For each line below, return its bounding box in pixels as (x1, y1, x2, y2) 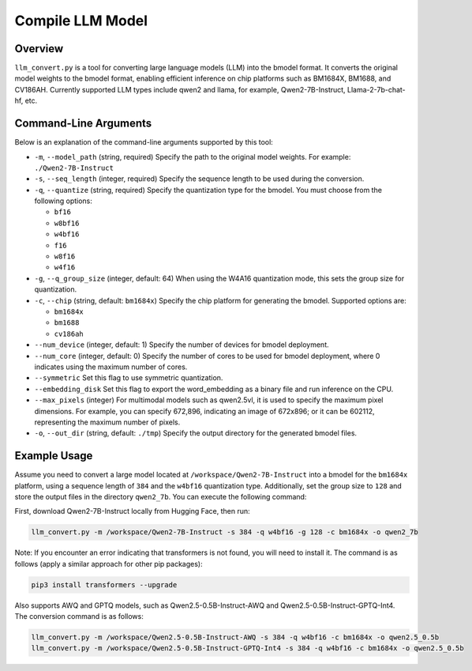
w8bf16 (54, 218, 80, 228)
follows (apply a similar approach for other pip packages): (14, 559, 203, 568)
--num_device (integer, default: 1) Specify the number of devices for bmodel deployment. (34, 340, 329, 349)
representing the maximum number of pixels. (34, 417, 181, 427)
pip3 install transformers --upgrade (31, 580, 178, 589)
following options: (34, 196, 92, 205)
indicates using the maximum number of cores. (34, 362, 188, 371)
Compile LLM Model (14, 12, 148, 29)
